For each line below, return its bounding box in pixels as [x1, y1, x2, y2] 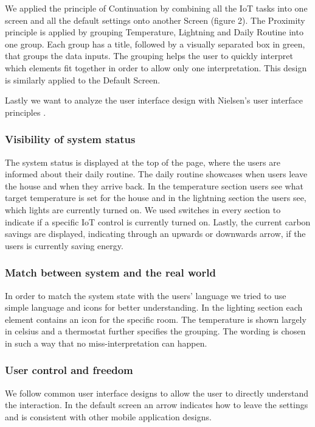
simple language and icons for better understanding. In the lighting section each [5, 301, 303, 314]
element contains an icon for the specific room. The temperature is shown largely [5, 312, 306, 325]
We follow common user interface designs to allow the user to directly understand [5, 386, 309, 399]
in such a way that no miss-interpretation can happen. [5, 336, 207, 349]
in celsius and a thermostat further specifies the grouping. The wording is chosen [5, 325, 306, 337]
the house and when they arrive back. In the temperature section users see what [5, 179, 303, 192]
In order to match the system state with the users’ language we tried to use [5, 289, 286, 302]
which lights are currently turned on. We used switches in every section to [5, 203, 281, 216]
